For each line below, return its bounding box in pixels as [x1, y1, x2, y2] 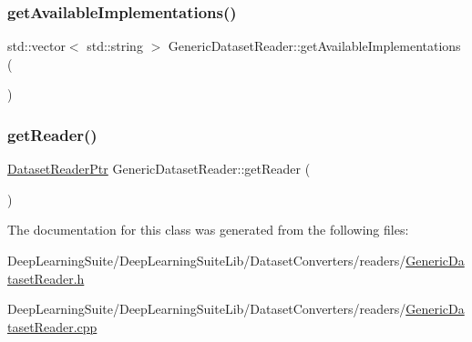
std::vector [7, 36, 66, 55]
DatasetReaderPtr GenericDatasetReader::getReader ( [7, 159, 311, 178]
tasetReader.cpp [7, 317, 97, 336]
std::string [87, 36, 143, 55]
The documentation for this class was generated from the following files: [7, 220, 409, 239]
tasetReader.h [7, 268, 85, 287]
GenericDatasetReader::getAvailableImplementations [168, 36, 461, 55]
